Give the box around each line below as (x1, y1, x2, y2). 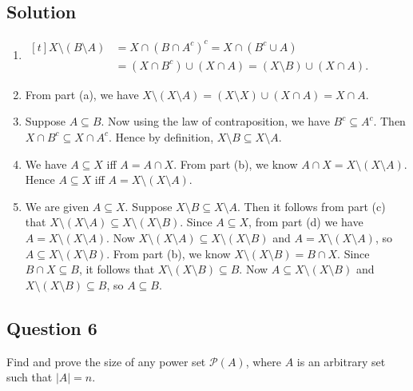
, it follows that (78, 261, 155, 277)
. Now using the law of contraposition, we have (101, 113, 330, 130)
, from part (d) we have (248, 213, 363, 230)
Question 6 (6, 315, 97, 340)
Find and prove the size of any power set (6, 353, 206, 369)
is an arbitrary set (296, 353, 386, 369)
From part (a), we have (25, 86, 139, 102)
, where (245, 353, 281, 369)
